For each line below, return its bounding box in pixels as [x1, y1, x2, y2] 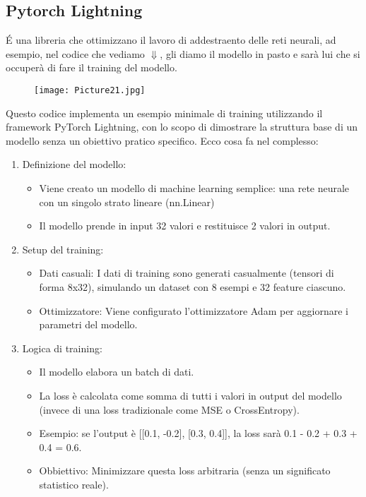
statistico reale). [39, 477, 109, 491]
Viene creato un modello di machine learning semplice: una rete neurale [39, 181, 350, 196]
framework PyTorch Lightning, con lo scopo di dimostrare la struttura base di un [6, 119, 358, 134]
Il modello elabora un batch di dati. [39, 364, 194, 379]
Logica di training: [22, 340, 102, 355]
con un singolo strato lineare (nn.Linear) [39, 194, 215, 209]
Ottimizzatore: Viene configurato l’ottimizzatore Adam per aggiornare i [39, 303, 348, 318]
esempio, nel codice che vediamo [6, 46, 145, 61]
